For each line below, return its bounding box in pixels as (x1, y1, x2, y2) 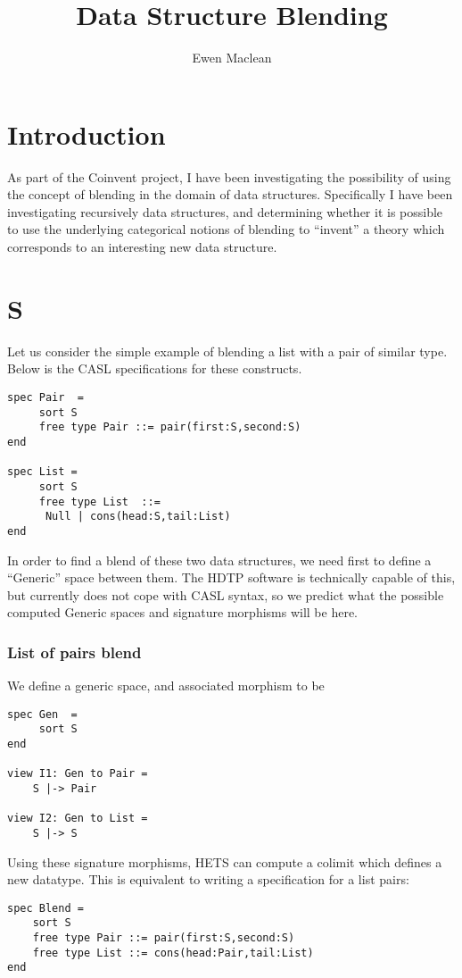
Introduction (7, 115, 166, 152)
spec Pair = (7, 390, 84, 404)
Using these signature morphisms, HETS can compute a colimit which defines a (7, 852, 442, 871)
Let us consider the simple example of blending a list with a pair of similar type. (7, 341, 448, 360)
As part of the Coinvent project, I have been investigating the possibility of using (7, 167, 451, 186)
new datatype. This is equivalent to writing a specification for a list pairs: (7, 870, 409, 889)
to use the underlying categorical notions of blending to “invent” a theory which (7, 220, 445, 238)
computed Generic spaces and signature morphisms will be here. (7, 603, 359, 622)
